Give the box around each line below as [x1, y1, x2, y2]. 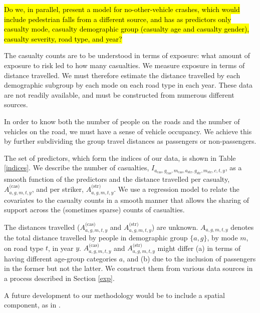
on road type [4, 242, 44, 253]
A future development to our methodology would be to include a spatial [4, 289, 225, 300]
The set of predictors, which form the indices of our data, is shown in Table [4, 152, 236, 163]
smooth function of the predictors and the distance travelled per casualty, [4, 173, 230, 184]
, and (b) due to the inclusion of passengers [123, 253, 256, 263]
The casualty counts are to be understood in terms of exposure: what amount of [4, 50, 250, 61]
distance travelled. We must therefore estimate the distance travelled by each [4, 70, 240, 80]
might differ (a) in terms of [157, 242, 241, 253]
